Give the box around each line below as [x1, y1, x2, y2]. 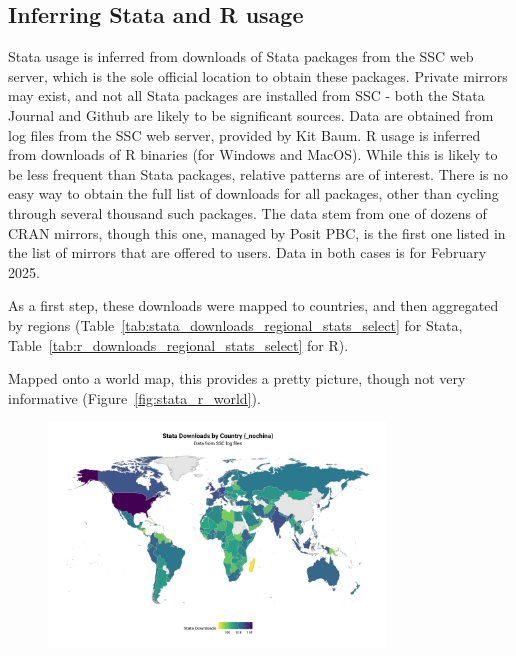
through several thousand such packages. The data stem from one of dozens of [8, 202, 487, 223]
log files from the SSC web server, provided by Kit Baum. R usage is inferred [8, 124, 481, 145]
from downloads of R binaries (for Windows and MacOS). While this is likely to [8, 144, 498, 165]
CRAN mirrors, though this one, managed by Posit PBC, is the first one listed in [8, 222, 506, 243]
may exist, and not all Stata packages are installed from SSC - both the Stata [8, 85, 485, 106]
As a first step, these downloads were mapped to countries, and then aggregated [8, 295, 499, 316]
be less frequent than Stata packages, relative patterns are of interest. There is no [8, 163, 508, 184]
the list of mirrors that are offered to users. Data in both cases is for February [8, 242, 487, 263]
